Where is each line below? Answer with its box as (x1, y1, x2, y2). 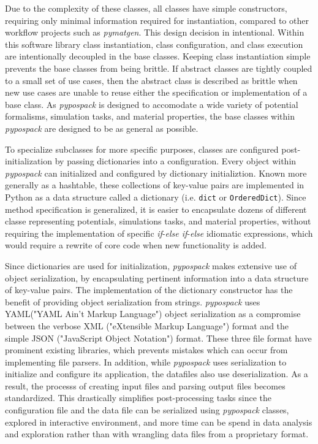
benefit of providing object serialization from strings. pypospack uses (5, 295, 260, 308)
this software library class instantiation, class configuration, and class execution (5, 37, 303, 50)
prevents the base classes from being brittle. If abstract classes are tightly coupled (5, 61, 312, 74)
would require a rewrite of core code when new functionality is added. (5, 239, 267, 251)
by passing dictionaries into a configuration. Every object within (55, 155, 297, 167)
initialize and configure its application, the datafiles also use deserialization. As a (5, 367, 308, 380)
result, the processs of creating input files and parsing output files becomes (5, 379, 286, 392)
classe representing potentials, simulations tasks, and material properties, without (5, 215, 311, 228)
